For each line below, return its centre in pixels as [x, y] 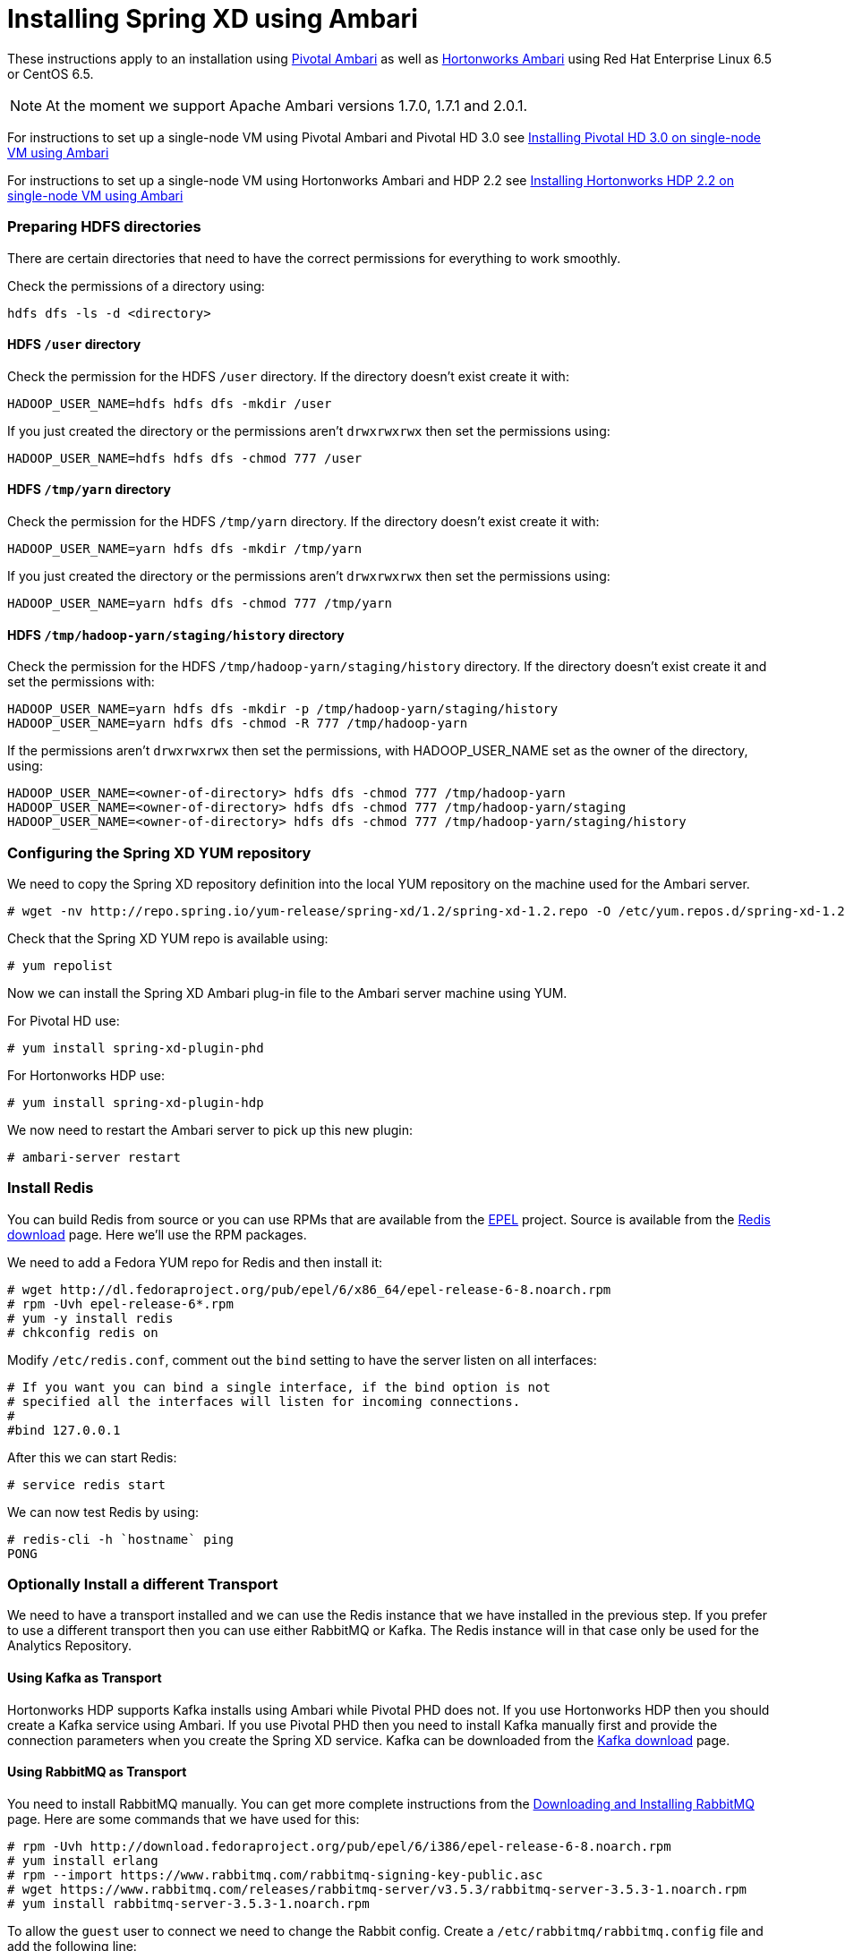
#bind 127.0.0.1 [64, 1430]
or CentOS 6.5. [51, 73]
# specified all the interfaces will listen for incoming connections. [264, 1401]
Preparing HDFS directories [104, 227]
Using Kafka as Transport [85, 1678]
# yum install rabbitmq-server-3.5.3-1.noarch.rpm [188, 1903]
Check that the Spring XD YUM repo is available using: [168, 938]
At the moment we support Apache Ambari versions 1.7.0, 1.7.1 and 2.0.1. [287, 105]
